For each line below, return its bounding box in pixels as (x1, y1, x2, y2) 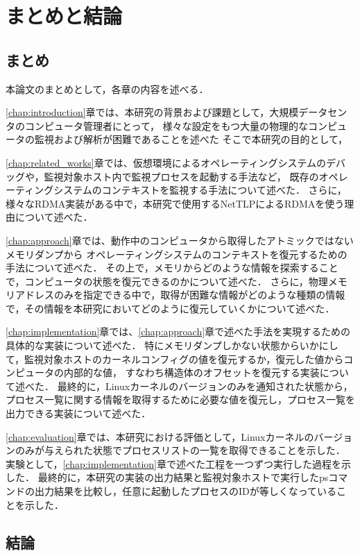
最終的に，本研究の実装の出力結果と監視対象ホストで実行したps (37, 470, 329, 485)
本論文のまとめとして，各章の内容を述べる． (6, 81, 209, 96)
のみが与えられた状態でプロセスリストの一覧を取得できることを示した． (15, 443, 345, 457)
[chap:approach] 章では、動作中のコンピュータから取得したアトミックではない (6, 233, 354, 247)
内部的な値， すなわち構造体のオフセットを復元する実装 (63, 365, 320, 380)
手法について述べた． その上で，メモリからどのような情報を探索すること (6, 260, 338, 275)
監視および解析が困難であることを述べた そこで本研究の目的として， (34, 132, 348, 146)
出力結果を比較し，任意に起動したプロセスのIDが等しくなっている (34, 484, 337, 498)
